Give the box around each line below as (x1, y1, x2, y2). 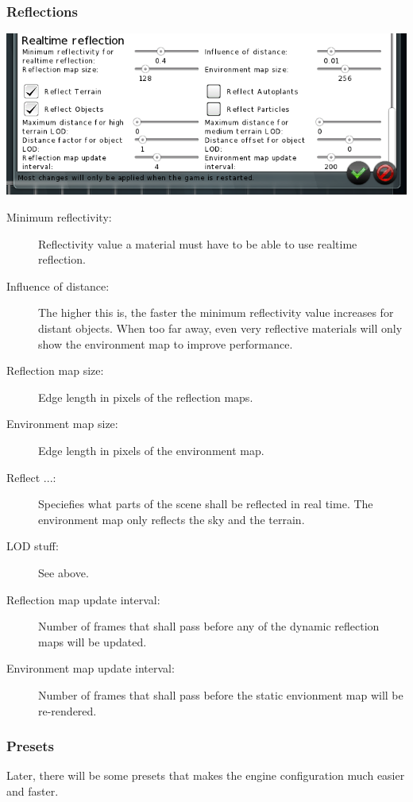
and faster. (6, 782, 59, 799)
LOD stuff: (6, 538, 59, 554)
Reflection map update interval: (6, 591, 160, 607)
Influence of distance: (6, 277, 110, 294)
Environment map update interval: (6, 660, 175, 677)
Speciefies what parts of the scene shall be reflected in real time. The (38, 495, 373, 512)
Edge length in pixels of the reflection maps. (38, 388, 253, 405)
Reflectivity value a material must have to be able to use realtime (38, 235, 357, 252)
